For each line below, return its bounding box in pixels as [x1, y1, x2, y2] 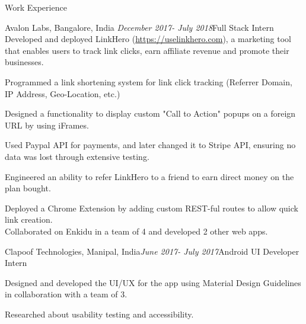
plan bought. [5, 182, 51, 194]
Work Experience [5, 1, 67, 13]
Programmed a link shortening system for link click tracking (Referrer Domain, [5, 75, 292, 88]
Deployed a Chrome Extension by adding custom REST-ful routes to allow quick [5, 201, 298, 214]
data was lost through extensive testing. [5, 150, 149, 162]
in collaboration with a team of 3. [5, 288, 128, 300]
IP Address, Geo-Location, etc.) [5, 87, 120, 100]
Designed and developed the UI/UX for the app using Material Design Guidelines [5, 276, 301, 288]
